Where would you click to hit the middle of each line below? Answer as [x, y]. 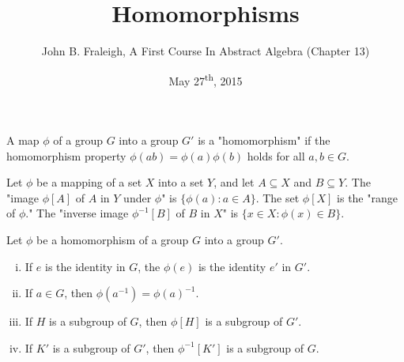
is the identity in [85, 266]
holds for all [276, 155]
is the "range [367, 197]
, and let [234, 182]
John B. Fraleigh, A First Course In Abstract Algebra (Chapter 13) [206, 51]
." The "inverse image [77, 213]
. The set [278, 197]
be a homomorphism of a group [113, 239]
